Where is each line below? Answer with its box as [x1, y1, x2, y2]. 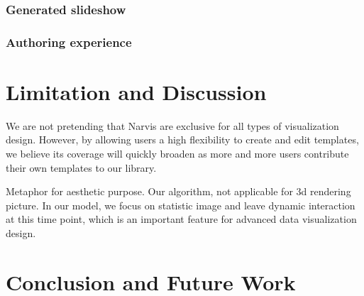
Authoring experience [6, 33, 132, 50]
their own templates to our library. [6, 160, 157, 175]
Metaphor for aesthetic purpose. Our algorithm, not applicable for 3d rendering [6, 184, 351, 199]
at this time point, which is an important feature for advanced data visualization [6, 212, 357, 226]
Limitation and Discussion [6, 77, 267, 106]
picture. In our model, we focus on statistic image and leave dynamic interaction [6, 197, 355, 212]
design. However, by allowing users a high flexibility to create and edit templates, [6, 132, 359, 147]
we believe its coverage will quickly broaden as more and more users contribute [6, 146, 349, 160]
